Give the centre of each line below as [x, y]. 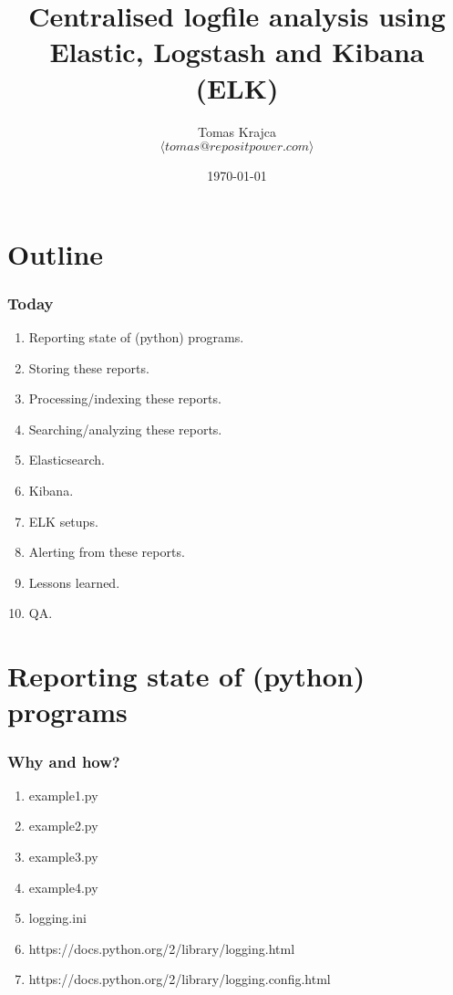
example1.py [63, 795]
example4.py [63, 887]
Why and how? [64, 761]
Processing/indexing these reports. [125, 398]
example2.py [63, 826]
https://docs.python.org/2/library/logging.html [162, 948]
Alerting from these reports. [107, 552]
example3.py [63, 856]
